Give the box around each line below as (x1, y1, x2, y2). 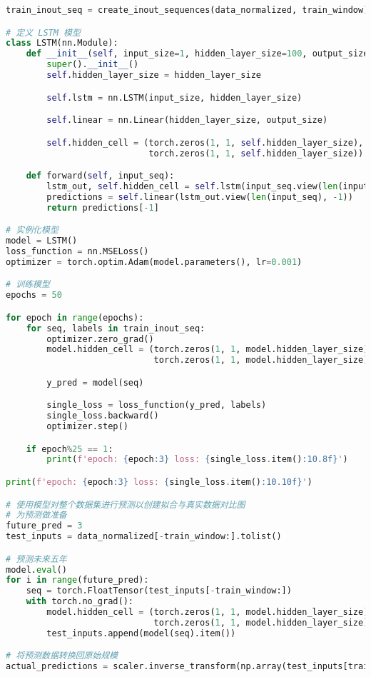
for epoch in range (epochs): (6, 312, 144, 323)
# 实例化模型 (6, 225, 59, 236)
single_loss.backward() (46, 411, 159, 421)
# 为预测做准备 (6, 510, 67, 521)
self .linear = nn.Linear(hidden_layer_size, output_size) (46, 115, 328, 126)
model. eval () (6, 564, 67, 575)
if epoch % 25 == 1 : (26, 443, 113, 454)
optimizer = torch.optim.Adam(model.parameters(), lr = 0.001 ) (6, 256, 303, 267)
